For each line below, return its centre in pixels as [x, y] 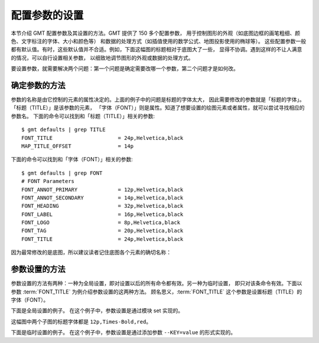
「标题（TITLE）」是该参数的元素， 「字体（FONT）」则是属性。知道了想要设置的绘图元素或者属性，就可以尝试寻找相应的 [158, 108]
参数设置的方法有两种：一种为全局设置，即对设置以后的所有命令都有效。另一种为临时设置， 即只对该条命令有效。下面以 [157, 283]
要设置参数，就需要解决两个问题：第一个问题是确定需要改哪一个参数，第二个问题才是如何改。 [125, 68]
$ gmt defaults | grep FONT [62, 173]
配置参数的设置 [47, 15]
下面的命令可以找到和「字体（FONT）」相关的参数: [72, 159]
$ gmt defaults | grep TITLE [64, 130]
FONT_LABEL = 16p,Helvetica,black [102, 214]
